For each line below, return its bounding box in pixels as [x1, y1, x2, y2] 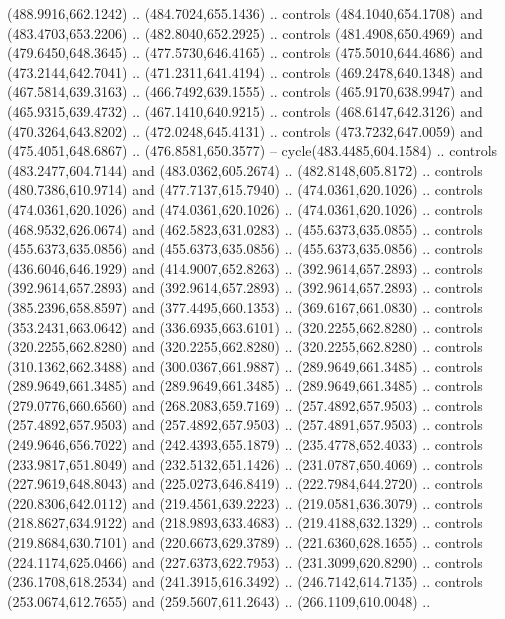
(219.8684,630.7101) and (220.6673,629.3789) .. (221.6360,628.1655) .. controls [7, 532, 483, 553]
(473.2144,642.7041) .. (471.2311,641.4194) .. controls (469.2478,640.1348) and [7, 61, 483, 82]
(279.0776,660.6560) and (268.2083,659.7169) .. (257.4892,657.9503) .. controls [7, 394, 483, 415]
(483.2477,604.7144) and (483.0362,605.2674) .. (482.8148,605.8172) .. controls [7, 159, 483, 180]
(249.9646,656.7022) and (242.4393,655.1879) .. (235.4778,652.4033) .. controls [7, 434, 483, 455]
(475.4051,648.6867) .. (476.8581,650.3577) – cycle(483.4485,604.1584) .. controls [7, 140, 498, 161]
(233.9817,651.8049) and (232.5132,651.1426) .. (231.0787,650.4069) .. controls [7, 453, 483, 474]
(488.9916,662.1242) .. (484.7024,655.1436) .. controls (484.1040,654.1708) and [7, 3, 483, 23]
